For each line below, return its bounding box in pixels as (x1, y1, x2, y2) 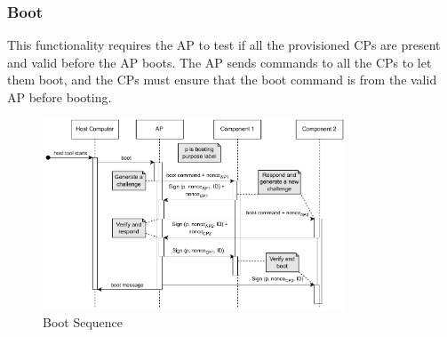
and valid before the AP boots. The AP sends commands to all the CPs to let (7, 52, 432, 71)
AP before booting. (7, 88, 112, 106)
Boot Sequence (43, 313, 124, 332)
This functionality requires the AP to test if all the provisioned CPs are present (7, 36, 441, 54)
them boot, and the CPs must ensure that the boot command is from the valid (7, 70, 437, 89)
